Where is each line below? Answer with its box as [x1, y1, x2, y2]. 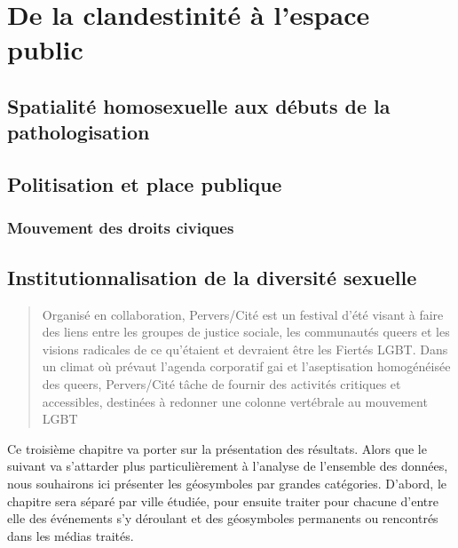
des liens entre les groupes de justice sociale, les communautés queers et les [42, 322, 450, 341]
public [7, 31, 83, 68]
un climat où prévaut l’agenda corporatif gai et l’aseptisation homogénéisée [42, 357, 451, 376]
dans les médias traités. [7, 526, 134, 544]
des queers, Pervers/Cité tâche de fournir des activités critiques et [42, 374, 401, 393]
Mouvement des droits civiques [7, 217, 234, 239]
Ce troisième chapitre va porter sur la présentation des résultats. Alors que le [7, 439, 427, 457]
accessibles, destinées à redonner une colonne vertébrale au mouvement [42, 392, 428, 410]
